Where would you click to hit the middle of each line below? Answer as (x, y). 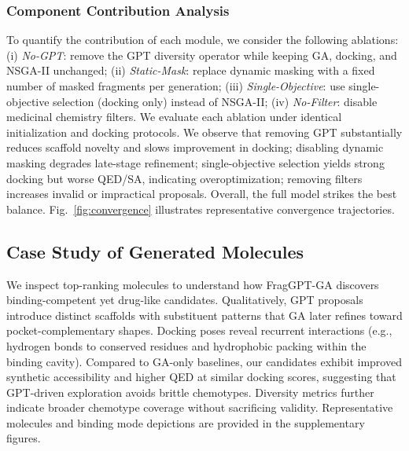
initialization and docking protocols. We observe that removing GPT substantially (204, 132)
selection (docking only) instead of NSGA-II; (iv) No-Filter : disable (215, 101)
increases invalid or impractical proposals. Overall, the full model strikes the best (202, 194)
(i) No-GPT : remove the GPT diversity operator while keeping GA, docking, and (202, 55)
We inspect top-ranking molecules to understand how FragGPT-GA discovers (193, 284)
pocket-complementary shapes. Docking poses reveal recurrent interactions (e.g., (199, 330)
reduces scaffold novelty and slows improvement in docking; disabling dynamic (195, 147)
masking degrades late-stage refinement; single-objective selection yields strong (195, 162)
